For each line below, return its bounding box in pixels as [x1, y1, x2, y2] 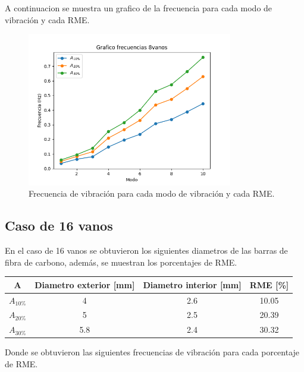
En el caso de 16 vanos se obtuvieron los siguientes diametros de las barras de [5, 244, 288, 256]
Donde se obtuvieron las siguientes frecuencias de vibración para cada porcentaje [5, 346, 300, 358]
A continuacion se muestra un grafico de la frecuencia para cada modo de [5, 2, 272, 14]
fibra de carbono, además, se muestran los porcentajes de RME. [5, 256, 237, 268]
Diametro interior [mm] [143, 278, 242, 291]
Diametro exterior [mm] [35, 278, 135, 291]
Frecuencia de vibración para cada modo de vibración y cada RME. [29, 187, 275, 200]
